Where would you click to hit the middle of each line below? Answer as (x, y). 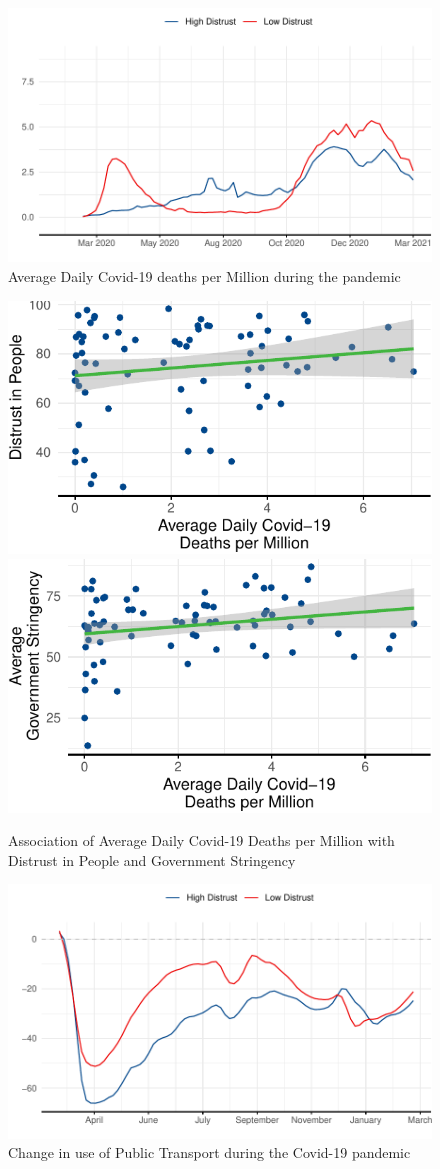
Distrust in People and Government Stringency (152, 859)
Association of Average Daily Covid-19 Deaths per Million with (201, 840)
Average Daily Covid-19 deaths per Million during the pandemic (204, 275)
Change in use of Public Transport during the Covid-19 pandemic (209, 1152)
